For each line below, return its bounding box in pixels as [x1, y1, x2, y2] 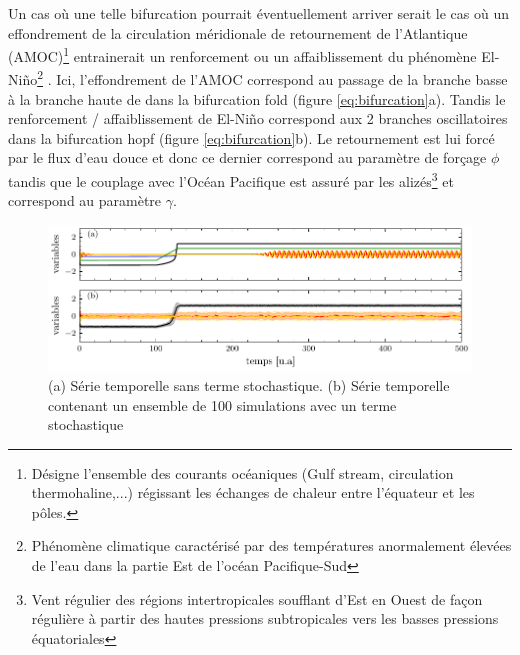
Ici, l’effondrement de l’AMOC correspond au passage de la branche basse [56, 69, 508, 90]
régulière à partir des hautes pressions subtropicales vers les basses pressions [31, 608, 499, 629]
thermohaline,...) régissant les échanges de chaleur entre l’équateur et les [31, 482, 475, 503]
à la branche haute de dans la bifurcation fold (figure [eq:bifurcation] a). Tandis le [8, 88, 506, 109]
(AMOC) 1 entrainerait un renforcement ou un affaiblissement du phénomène [8, 43, 477, 66]
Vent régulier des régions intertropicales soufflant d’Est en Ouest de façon [31, 588, 483, 609]
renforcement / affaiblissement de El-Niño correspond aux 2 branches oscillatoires [8, 108, 508, 129]
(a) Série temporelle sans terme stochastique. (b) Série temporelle [48, 374, 450, 395]
